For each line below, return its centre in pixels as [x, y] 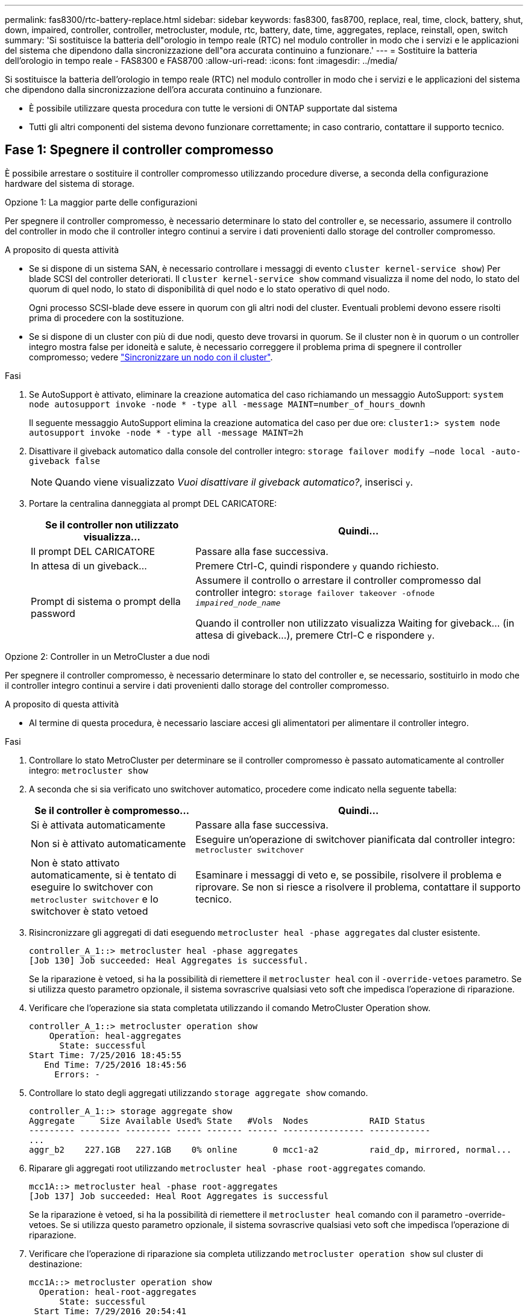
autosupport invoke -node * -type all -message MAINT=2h [166, 432]
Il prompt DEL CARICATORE [93, 551]
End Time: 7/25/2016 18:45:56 [115, 1064]
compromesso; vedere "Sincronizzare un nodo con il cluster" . [151, 357]
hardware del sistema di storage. [70, 183]
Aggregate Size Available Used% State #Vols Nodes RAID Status [227, 1120]
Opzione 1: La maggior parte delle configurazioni [101, 202]
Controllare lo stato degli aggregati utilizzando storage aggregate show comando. [199, 1092]
